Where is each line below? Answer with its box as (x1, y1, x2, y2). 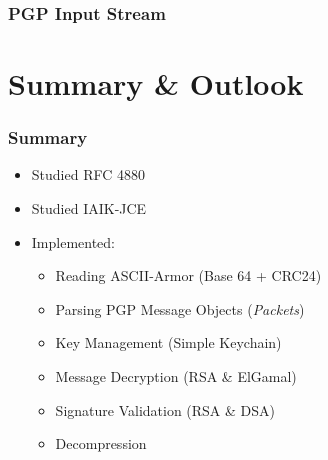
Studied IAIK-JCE (31, 198, 147, 219)
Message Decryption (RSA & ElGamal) (55, 366, 297, 386)
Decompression (55, 433, 147, 454)
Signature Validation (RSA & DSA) (55, 399, 276, 420)
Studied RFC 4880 (31, 164, 145, 185)
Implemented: (31, 231, 116, 252)
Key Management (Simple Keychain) (55, 332, 282, 353)
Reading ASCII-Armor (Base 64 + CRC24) (55, 265, 322, 286)
